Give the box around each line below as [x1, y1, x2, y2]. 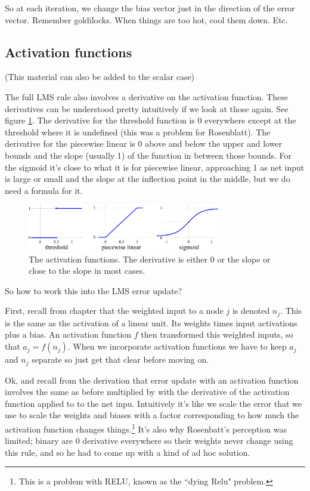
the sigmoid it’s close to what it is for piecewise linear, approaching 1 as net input [5, 160, 305, 173]
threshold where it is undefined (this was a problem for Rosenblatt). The [5, 125, 271, 138]
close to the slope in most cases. [29, 264, 145, 277]
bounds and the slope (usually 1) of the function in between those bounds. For [5, 149, 292, 161]
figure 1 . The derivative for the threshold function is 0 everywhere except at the [5, 114, 296, 126]
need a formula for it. [5, 184, 83, 196]
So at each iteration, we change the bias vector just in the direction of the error [5, 2, 295, 14]
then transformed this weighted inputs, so [141, 328, 293, 341]
